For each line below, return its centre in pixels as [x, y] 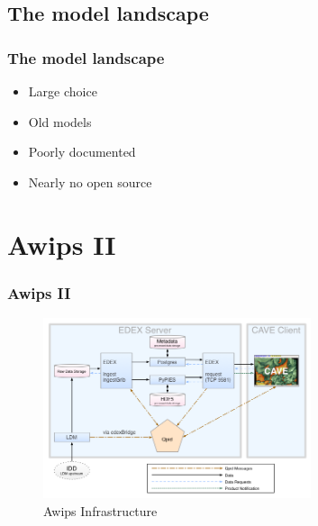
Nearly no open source [90, 181]
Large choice [63, 91]
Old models [60, 121]
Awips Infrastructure [100, 511]
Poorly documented [82, 152]
